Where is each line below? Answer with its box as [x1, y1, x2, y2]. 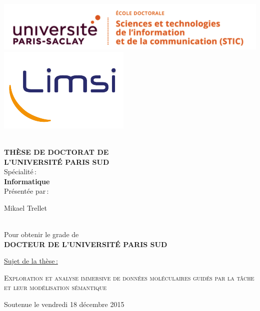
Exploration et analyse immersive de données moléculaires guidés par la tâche [4, 272, 254, 283]
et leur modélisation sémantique [4, 282, 106, 293]
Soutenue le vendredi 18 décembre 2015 [4, 299, 124, 310]
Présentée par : [4, 186, 49, 196]
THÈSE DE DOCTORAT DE [4, 146, 109, 157]
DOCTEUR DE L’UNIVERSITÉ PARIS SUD [4, 239, 167, 249]
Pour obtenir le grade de [4, 229, 79, 240]
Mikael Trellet [4, 202, 47, 213]
